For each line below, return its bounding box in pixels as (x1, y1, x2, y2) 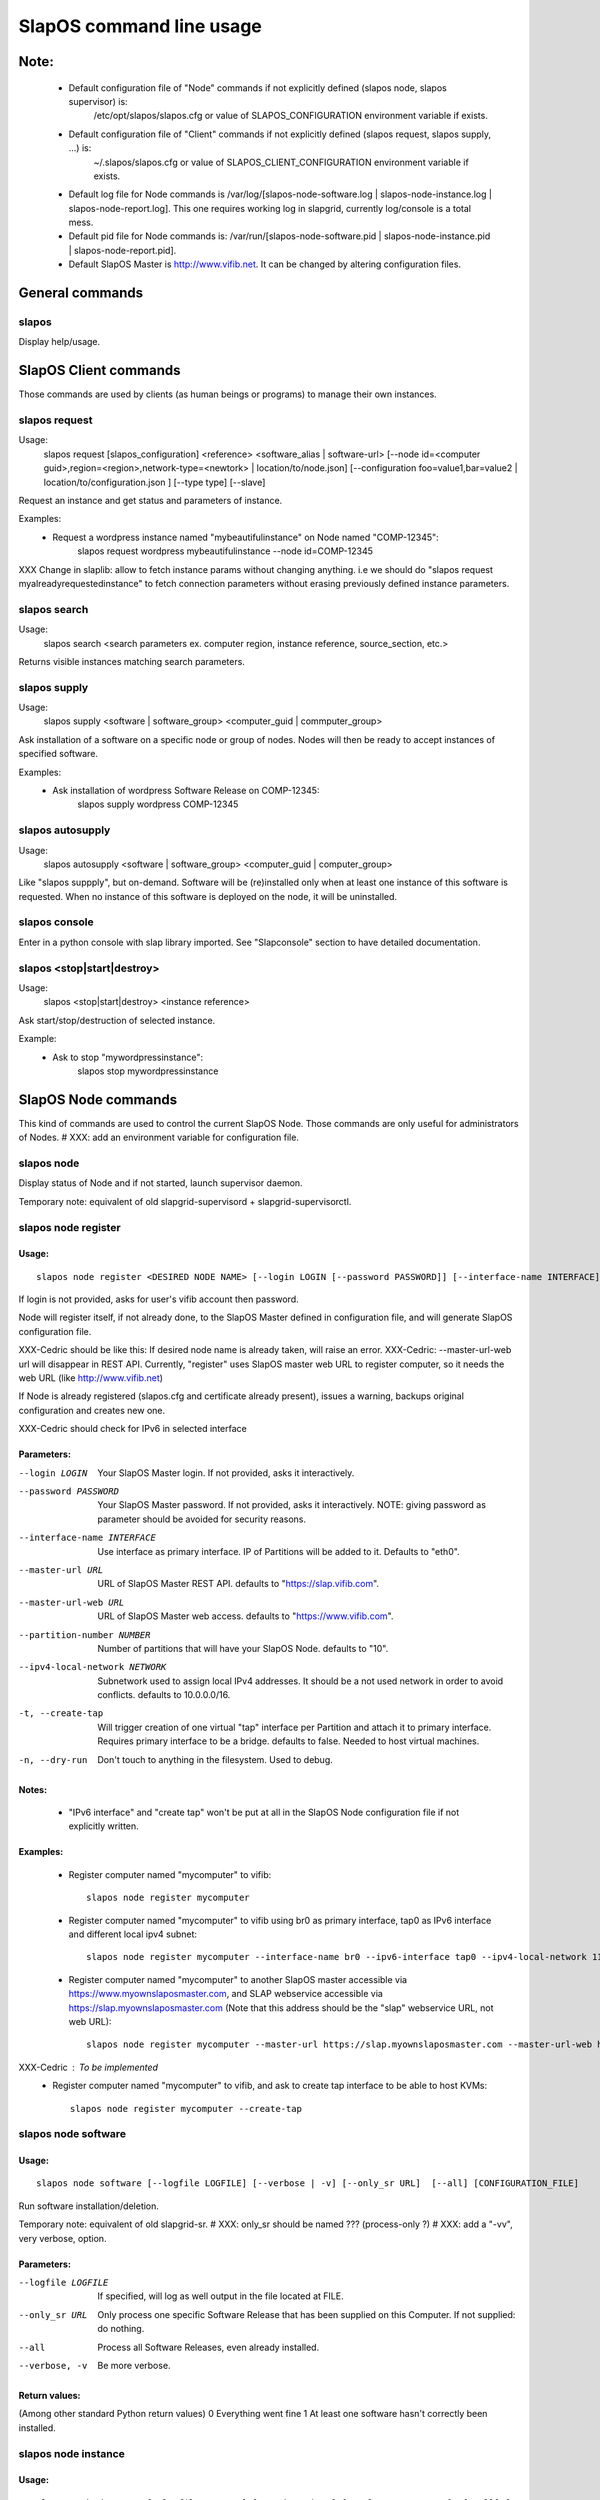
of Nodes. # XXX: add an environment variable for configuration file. (18, 1131, 300, 1144)
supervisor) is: (68, 95, 129, 107)
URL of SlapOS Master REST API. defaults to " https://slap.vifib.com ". (97, 1578, 380, 1590)
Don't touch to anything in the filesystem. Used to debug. (97, 1753, 334, 1765)
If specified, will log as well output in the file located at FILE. (97, 2290, 344, 2302)
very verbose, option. (18, 2232, 107, 2244)
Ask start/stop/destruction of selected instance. (18, 1014, 216, 1026)
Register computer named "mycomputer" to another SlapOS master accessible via (68, 1973, 408, 1985)
